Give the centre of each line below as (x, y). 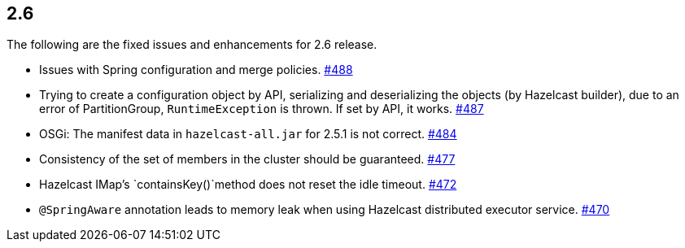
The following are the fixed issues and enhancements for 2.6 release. (192, 45)
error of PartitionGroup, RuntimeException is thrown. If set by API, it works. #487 (262, 109)
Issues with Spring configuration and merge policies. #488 (196, 70)
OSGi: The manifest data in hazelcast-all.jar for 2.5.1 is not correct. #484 (248, 134)
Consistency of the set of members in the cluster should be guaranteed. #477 (247, 159)
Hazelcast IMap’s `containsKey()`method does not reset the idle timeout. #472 (248, 185)
